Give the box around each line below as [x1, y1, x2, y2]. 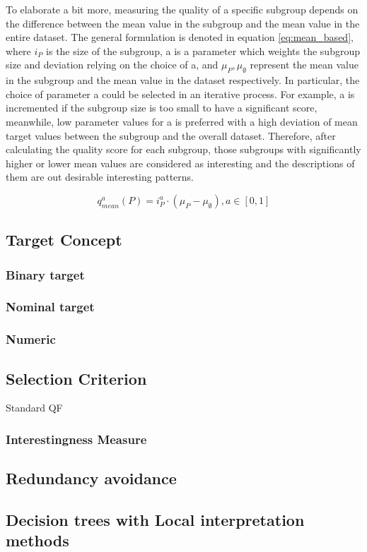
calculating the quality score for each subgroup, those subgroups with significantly [6, 142, 361, 157]
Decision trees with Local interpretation [6, 509, 305, 531]
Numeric [6, 330, 56, 348]
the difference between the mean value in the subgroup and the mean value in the [6, 16, 360, 30]
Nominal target [6, 298, 95, 316]
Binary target [6, 265, 85, 283]
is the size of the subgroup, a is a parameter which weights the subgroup [46, 43, 360, 58]
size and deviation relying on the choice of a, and [6, 57, 219, 72]
